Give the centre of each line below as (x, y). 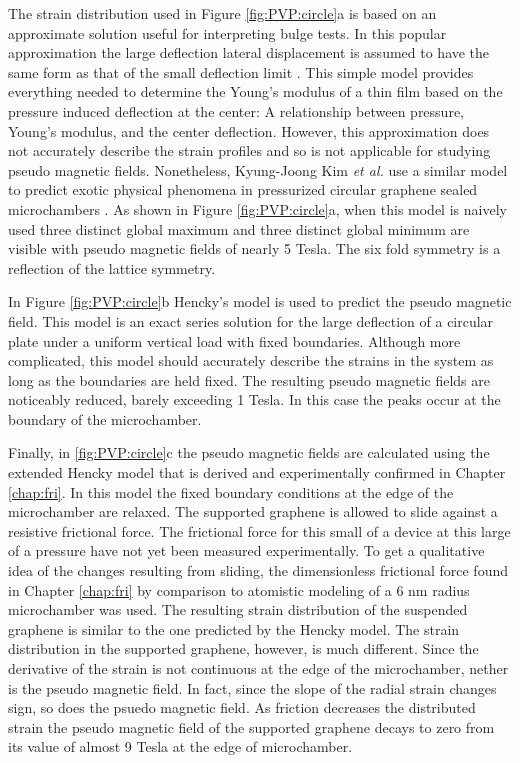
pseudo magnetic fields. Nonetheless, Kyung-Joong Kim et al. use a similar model (258, 169)
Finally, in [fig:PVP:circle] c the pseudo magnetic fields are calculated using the (249, 452)
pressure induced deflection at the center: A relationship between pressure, (236, 110)
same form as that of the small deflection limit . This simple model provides (241, 71)
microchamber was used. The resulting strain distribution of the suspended (238, 609)
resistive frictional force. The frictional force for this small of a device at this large (259, 530)
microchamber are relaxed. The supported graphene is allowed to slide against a (253, 511)
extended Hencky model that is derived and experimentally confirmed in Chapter (257, 472)
